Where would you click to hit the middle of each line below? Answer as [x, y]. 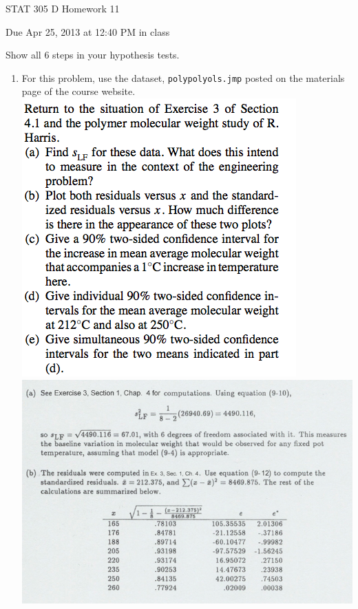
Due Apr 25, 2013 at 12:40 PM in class [88, 31]
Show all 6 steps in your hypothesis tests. [93, 55]
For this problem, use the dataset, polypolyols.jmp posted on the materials [183, 77]
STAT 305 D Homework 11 [63, 8]
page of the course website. [78, 91]
